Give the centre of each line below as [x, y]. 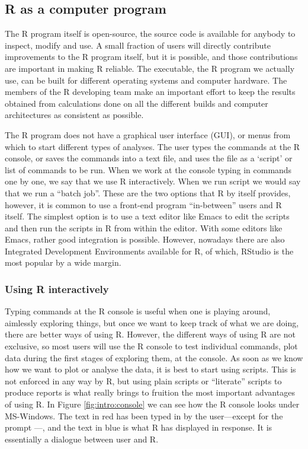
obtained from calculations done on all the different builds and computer [137, 103]
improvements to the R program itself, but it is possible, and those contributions [151, 57]
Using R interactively [57, 289]
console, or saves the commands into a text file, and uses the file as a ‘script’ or [149, 158]
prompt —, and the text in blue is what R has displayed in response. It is [139, 427]
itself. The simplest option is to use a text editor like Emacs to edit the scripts [147, 216]
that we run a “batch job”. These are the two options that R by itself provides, [148, 192]
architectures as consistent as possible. [74, 115]
